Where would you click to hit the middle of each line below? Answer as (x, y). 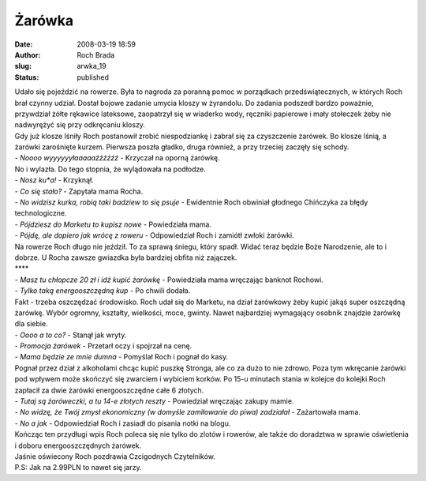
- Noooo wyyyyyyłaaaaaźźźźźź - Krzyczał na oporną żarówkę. (117, 158)
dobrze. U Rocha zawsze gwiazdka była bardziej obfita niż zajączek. (126, 257)
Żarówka (44, 21)
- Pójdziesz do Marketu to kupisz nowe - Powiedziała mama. (113, 224)
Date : (24, 44)
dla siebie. (31, 324)
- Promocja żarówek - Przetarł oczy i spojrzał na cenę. (103, 346)
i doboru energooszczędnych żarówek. (78, 445)
